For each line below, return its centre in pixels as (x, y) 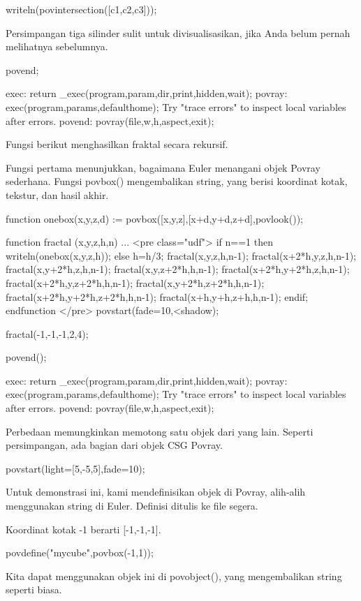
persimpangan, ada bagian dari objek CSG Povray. (114, 445)
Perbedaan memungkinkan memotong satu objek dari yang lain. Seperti (160, 431)
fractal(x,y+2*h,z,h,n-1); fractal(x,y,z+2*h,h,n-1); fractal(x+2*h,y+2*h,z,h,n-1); (178, 269)
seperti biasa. (34, 589)
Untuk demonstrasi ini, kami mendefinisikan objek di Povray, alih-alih (156, 492)
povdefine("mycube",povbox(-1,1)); (80, 552)
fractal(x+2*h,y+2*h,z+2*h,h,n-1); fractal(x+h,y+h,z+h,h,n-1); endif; (157, 296)
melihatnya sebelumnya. (57, 46)
